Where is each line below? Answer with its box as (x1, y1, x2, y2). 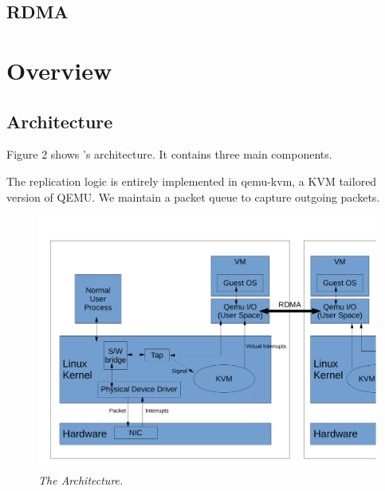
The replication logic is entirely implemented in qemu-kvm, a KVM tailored (6, 172, 377, 189)
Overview (6, 53, 112, 86)
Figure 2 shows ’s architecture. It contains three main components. (6, 146, 332, 163)
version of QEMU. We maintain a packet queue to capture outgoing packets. (6, 188, 380, 205)
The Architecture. (38, 472, 124, 489)
